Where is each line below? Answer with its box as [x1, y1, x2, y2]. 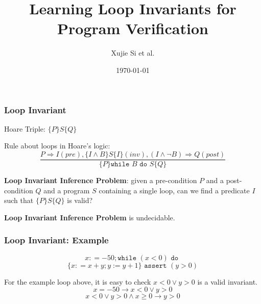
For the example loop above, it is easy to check [4, 276, 151, 287]
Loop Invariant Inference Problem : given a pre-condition [4, 175, 197, 186]
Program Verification [57, 18, 208, 39]
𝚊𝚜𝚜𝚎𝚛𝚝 [144, 262, 167, 269]
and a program [43, 185, 90, 195]
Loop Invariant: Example [4, 234, 109, 246]
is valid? [67, 195, 93, 206]
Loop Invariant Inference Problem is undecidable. [4, 212, 175, 222]
